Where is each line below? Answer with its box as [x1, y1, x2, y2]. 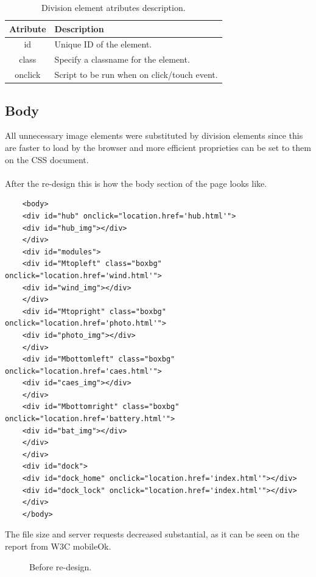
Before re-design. [29, 560, 92, 573]
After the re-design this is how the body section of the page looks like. [5, 177, 267, 189]
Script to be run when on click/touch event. [54, 68, 218, 81]
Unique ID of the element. [54, 38, 152, 51]
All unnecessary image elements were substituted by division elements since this [5, 129, 303, 142]
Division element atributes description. [41, 1, 186, 13]
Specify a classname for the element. [54, 53, 190, 66]
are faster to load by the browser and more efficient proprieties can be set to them [5, 141, 311, 154]
